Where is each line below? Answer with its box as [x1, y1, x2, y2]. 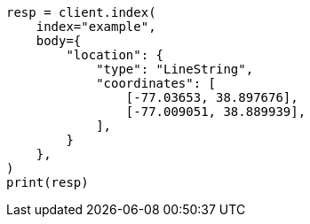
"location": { [66, 48, 164, 62]
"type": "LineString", [96, 62, 254, 76]
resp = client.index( [6, 5, 156, 19]
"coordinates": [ [96, 76, 217, 90]
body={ [36, 34, 82, 48]
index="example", [36, 19, 156, 34]
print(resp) [6, 175, 89, 189]
